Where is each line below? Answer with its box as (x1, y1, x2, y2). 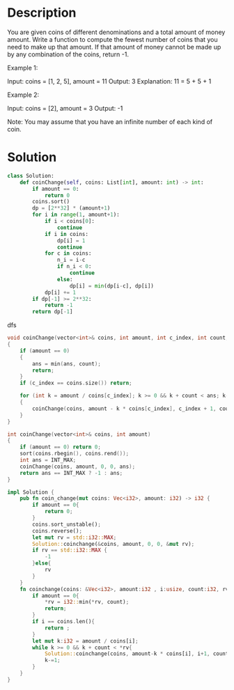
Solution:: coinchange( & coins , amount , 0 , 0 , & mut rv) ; (32, 540, 195, 547)
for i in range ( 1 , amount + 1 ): (32, 211, 120, 219)
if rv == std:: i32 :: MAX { (32, 547, 108, 554)
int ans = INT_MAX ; (19, 457, 77, 464)
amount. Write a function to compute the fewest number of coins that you (7, 35, 218, 43)
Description (7, 5, 77, 21)
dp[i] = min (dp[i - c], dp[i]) (69, 282, 155, 290)
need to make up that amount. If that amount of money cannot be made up (7, 42, 221, 51)
